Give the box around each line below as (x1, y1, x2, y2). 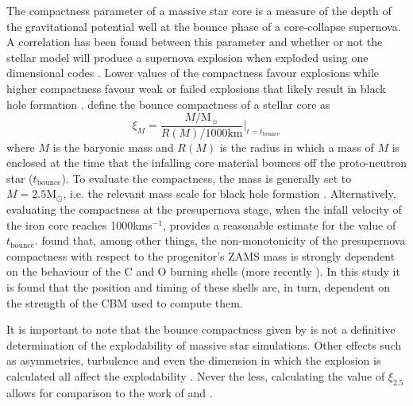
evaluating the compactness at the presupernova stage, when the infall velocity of (6, 201, 402, 218)
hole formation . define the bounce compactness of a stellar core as (6, 95, 330, 112)
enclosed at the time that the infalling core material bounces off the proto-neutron (6, 154, 407, 171)
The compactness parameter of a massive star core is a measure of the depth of (6, 2, 392, 18)
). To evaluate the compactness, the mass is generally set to (61, 169, 352, 186)
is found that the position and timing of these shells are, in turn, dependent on (6, 278, 391, 295)
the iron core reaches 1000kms (6, 216, 152, 233)
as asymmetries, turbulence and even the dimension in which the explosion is (6, 352, 381, 369)
